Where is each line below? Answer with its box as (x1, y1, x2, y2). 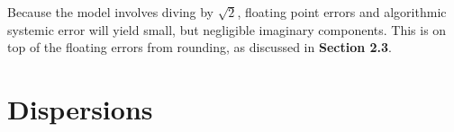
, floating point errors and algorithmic (237, 3, 447, 21)
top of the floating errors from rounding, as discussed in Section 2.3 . (7, 38, 392, 57)
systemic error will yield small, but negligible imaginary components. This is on (7, 20, 447, 39)
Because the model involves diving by (7, 3, 213, 21)
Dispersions (7, 90, 153, 127)
